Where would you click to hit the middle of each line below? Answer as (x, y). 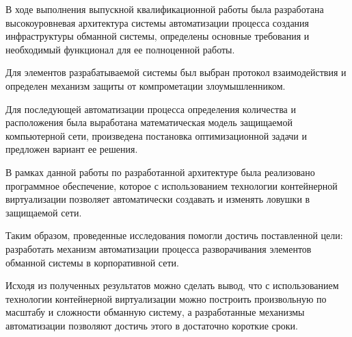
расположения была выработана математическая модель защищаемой (149, 122)
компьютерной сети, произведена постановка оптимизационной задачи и (157, 135)
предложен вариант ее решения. (72, 149)
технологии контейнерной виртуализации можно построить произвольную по (166, 298)
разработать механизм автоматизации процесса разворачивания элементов (159, 248)
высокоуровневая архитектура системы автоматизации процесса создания (158, 22)
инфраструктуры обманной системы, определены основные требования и (158, 36)
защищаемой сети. (44, 212)
